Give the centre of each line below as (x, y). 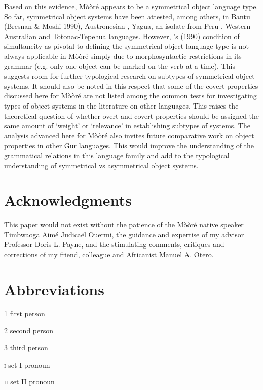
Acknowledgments (68, 200)
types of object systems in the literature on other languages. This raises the (121, 105)
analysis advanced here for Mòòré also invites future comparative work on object (129, 135)
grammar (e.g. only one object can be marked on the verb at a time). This (120, 66)
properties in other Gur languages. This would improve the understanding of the (129, 145)
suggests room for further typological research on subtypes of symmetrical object (129, 76)
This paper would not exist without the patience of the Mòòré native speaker (124, 224)
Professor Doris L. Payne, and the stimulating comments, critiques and (114, 244)
